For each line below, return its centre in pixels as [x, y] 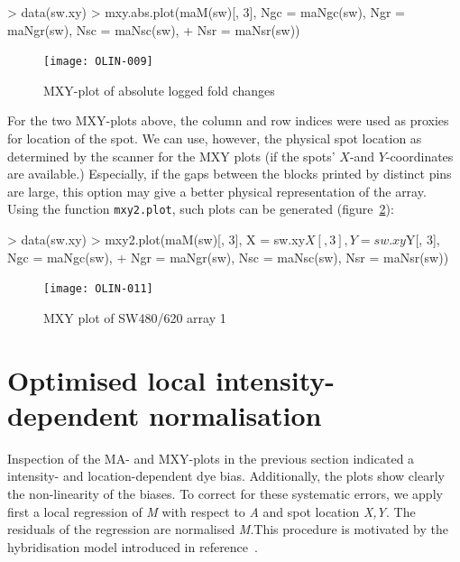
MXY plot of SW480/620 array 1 [135, 317]
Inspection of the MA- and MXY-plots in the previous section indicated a [211, 458]
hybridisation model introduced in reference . [133, 546]
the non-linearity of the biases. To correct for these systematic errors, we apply [225, 493]
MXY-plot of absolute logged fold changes [159, 90]
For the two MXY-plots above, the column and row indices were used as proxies [228, 120]
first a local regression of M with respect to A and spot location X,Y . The [212, 511]
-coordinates [419, 156]
